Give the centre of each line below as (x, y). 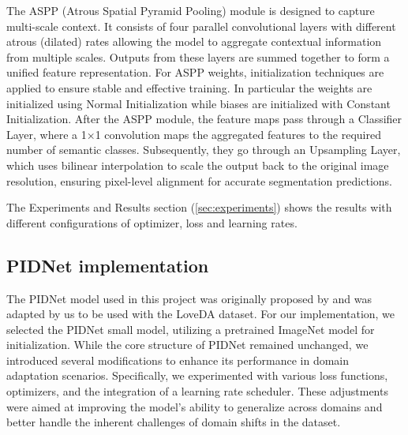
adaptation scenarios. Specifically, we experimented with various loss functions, (197, 375)
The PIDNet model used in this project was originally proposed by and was (189, 298)
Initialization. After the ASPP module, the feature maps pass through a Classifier (204, 119)
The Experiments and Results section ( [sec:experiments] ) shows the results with (199, 207)
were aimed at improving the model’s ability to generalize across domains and (195, 406)
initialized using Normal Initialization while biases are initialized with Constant (198, 103)
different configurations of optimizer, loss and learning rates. (152, 222)
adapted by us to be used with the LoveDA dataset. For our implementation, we (201, 314)
